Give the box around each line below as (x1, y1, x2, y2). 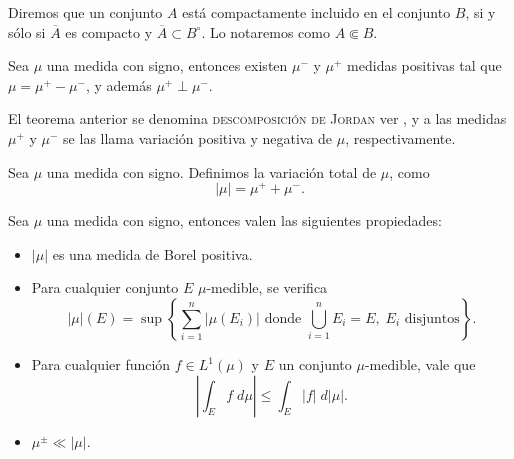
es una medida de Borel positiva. (52, 243, 253, 264)
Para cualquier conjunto (31, 277, 179, 298)
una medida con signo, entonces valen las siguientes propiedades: (46, 210, 442, 231)
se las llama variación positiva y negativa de (63, 127, 333, 148)
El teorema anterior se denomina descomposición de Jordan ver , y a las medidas (8, 108, 507, 129)
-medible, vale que (364, 354, 476, 375)
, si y (465, 2, 496, 22)
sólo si (8, 21, 46, 42)
